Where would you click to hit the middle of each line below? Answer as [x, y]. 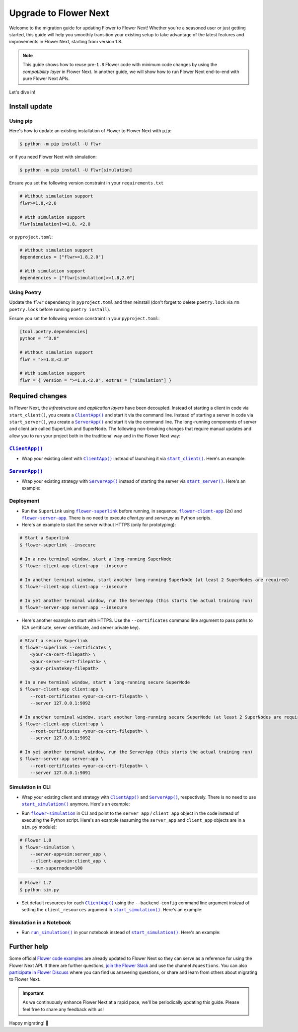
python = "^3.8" [39, 339]
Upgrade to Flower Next [59, 13]
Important [33, 993]
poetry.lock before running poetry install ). [60, 309]
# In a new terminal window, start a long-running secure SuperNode [105, 682]
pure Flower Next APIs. [46, 78]
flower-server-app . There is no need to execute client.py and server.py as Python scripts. [117, 517]
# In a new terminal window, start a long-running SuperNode [96, 559]
